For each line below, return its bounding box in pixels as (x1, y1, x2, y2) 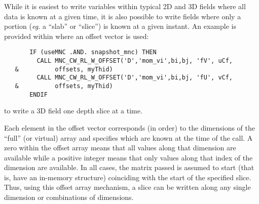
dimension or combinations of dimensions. (4, 192, 134, 202)
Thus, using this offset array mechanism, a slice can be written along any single (4, 182, 251, 192)
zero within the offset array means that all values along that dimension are (4, 142, 236, 153)
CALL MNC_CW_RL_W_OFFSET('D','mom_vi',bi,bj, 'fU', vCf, (36, 74, 233, 81)
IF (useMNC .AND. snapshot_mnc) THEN (29, 49, 157, 56)
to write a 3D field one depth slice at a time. (4, 105, 142, 116)
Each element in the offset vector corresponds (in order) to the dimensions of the (4, 122, 255, 133)
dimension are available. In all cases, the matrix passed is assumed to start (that (4, 162, 254, 173)
